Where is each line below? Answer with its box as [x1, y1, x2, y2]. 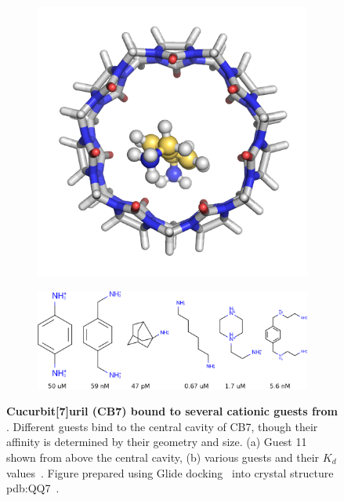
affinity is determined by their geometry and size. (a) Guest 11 [6, 433, 307, 450]
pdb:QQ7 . [6, 480, 60, 496]
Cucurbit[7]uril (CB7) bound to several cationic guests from [6, 403, 339, 419]
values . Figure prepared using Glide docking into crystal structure [6, 464, 334, 481]
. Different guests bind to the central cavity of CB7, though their [6, 418, 318, 434]
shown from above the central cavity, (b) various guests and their [6, 448, 320, 465]
